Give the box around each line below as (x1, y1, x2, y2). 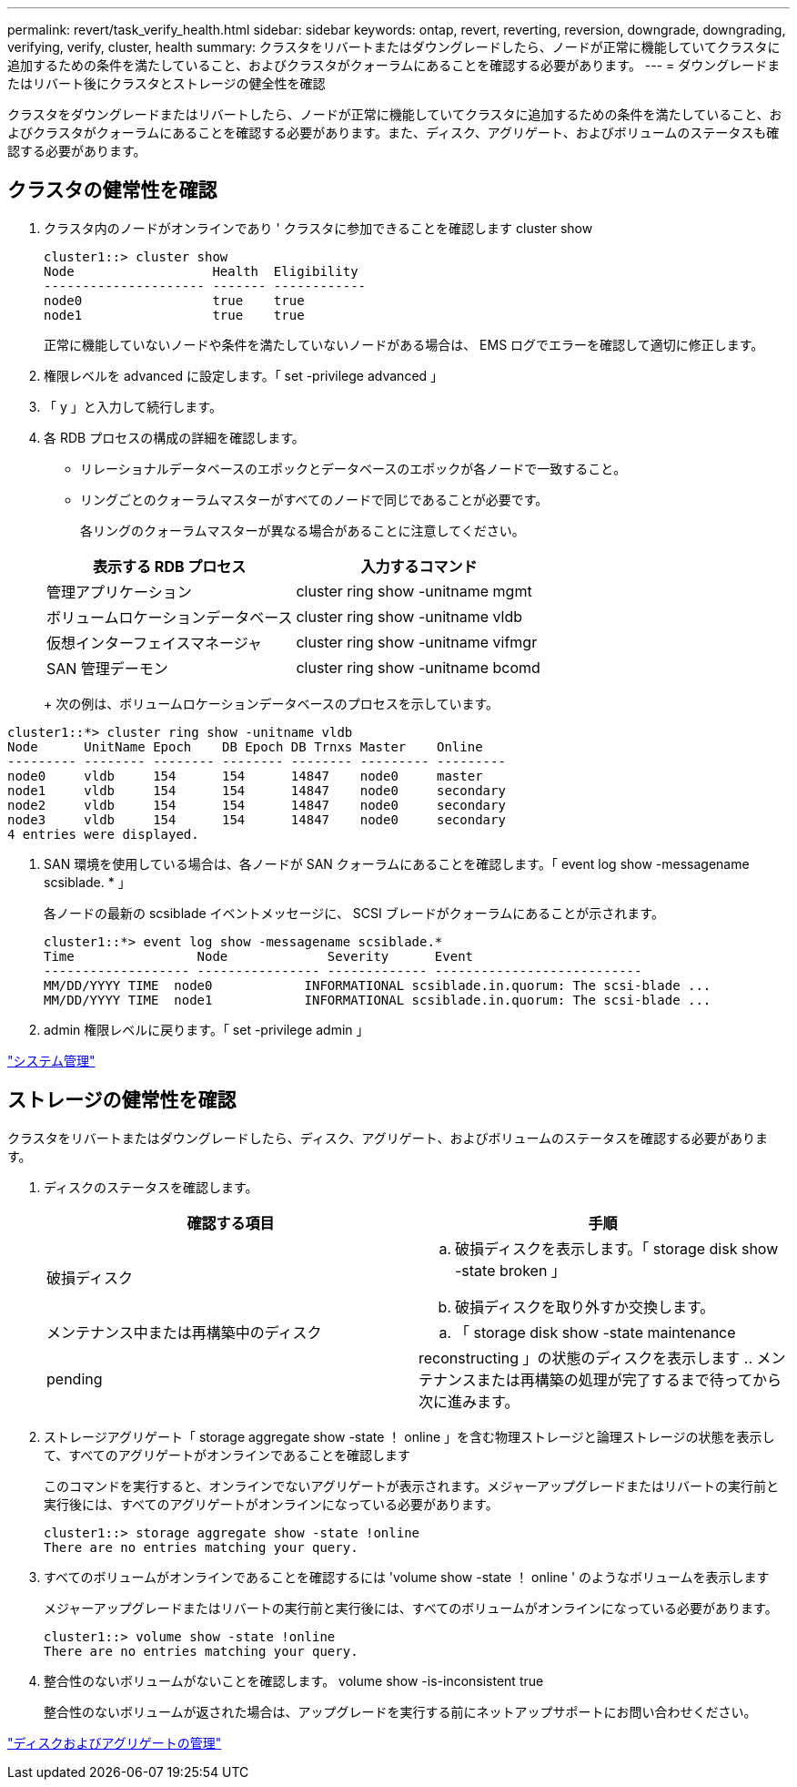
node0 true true (44, 292, 305, 308)
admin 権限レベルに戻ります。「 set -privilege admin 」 (44, 1021, 369, 1037)
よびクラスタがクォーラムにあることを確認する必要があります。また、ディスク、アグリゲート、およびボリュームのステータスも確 (7, 125, 780, 140)
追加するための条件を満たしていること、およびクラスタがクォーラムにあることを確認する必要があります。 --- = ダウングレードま (7, 57, 781, 73)
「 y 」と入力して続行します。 (44, 398, 222, 414)
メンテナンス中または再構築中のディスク (46, 1322, 322, 1342)
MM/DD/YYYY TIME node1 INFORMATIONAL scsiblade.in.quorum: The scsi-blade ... (44, 992, 711, 1007)
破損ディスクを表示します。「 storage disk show (455, 1239, 779, 1258)
